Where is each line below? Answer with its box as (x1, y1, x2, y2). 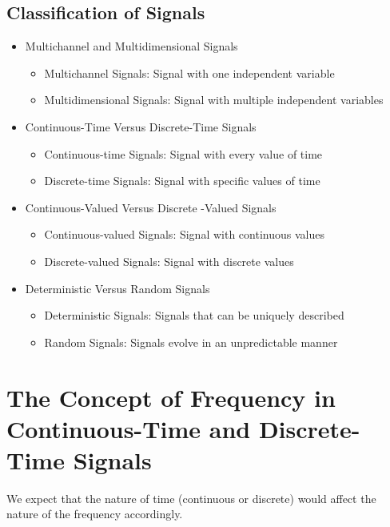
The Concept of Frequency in (6, 380, 336, 413)
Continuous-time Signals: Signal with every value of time (44, 145, 323, 162)
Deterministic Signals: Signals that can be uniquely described (44, 307, 344, 324)
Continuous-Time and (6, 412, 251, 445)
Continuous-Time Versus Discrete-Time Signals (25, 118, 257, 135)
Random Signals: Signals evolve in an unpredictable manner (44, 333, 338, 350)
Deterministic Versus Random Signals (25, 280, 210, 296)
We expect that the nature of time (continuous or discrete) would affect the (6, 489, 376, 506)
